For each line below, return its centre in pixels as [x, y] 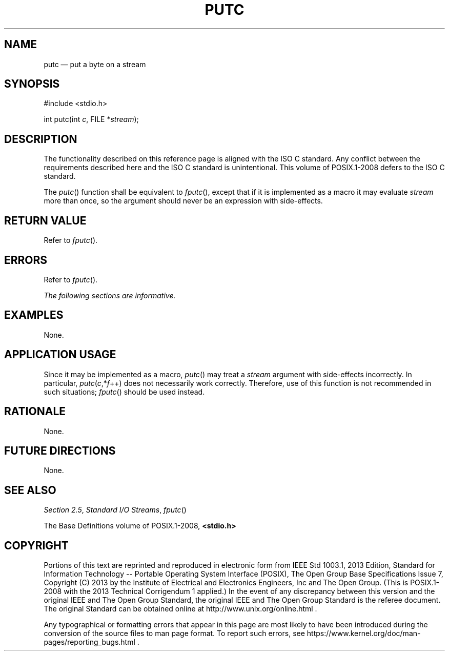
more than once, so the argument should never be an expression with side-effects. [183, 201]
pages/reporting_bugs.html [89, 642]
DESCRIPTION [41, 139]
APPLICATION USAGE [60, 355]
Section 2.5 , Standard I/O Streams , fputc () [115, 510]
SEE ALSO [30, 490]
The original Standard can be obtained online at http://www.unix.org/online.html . [180, 609]
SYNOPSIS [32, 84]
